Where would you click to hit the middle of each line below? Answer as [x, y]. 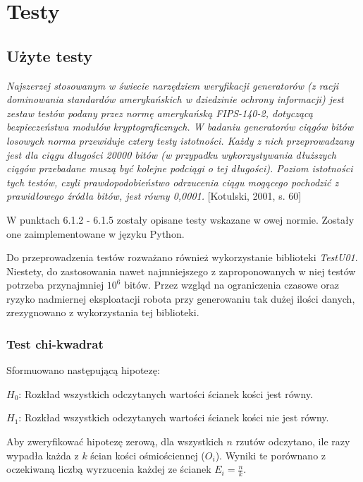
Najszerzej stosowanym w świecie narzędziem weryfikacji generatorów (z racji [172, 85]
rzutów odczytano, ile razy [293, 441]
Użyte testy [50, 55]
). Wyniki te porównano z [271, 455]
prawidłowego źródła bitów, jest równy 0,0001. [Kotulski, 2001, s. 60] [154, 196]
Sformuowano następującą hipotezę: [83, 370]
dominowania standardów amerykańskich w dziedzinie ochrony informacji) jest [175, 99]
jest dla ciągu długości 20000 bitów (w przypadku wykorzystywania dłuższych [172, 154]
